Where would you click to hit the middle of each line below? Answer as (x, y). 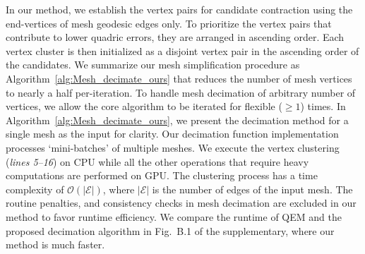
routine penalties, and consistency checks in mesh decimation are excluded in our (181, 203)
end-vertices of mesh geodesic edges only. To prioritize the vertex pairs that (169, 23)
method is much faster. (55, 244)
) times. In (323, 106)
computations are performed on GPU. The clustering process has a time (162, 175)
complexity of (35, 189)
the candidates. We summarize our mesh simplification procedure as (153, 65)
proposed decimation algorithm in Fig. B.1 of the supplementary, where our (170, 230)
